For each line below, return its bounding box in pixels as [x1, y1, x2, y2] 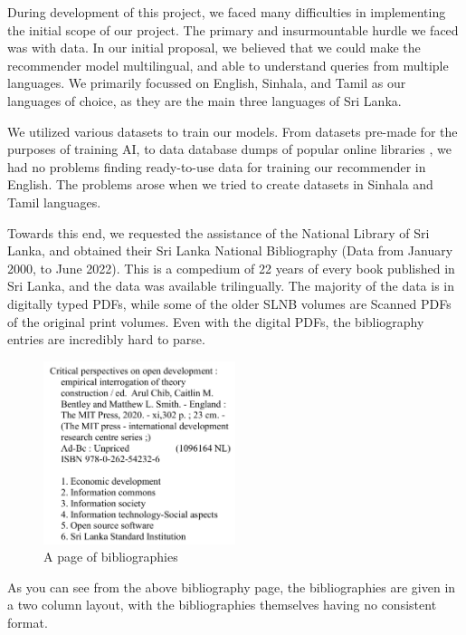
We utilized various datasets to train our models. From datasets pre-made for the [7, 121, 458, 140]
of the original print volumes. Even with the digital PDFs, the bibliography [7, 312, 424, 331]
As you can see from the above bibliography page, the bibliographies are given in [7, 577, 456, 596]
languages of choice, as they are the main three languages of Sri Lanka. [7, 91, 402, 110]
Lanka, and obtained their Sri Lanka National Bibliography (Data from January [7, 241, 453, 260]
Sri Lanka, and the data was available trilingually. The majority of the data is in [7, 276, 455, 295]
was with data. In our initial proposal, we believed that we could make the [7, 38, 421, 57]
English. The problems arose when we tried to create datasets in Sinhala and [7, 175, 433, 194]
